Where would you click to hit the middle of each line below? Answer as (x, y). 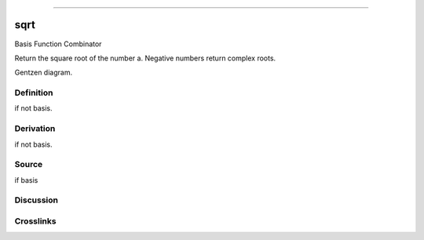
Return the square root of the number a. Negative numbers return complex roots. (145, 58)
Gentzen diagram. (44, 73)
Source (29, 165)
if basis (26, 180)
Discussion (37, 200)
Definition (34, 93)
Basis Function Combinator (58, 44)
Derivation (35, 129)
